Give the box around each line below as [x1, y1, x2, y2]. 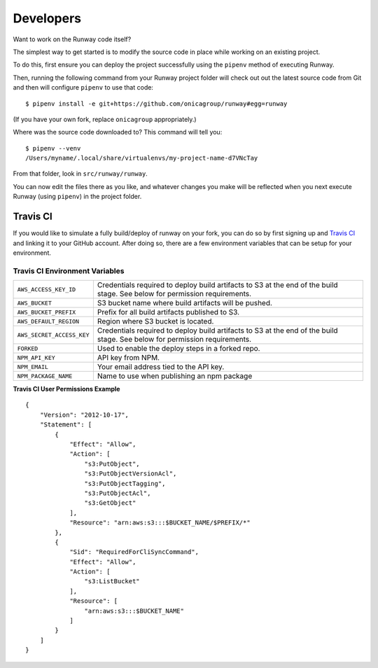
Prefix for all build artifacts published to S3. [97, 307, 240, 317]
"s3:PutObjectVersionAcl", [84, 470, 177, 478]
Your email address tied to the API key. [97, 362, 225, 372]
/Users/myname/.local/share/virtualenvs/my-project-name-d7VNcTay [25, 154, 258, 162]
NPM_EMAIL [17, 363, 49, 370]
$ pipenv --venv [25, 144, 81, 152]
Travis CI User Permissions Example [13, 385, 120, 394]
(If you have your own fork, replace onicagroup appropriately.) [13, 115, 197, 123]
